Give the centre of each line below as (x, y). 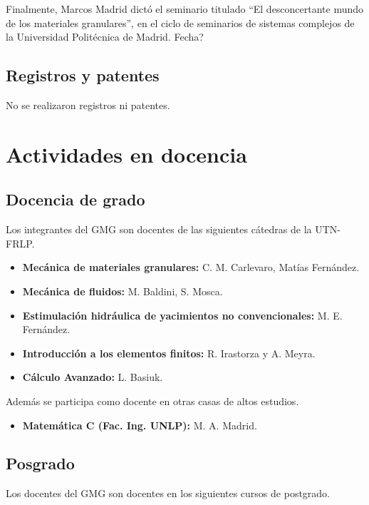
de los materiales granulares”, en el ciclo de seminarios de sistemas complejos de (180, 22)
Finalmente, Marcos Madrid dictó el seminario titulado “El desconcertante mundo (185, 9)
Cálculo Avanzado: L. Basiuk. (93, 377)
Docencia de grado (76, 199)
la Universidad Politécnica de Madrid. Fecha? (105, 37)
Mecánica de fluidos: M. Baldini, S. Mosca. (123, 291)
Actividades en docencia (126, 154)
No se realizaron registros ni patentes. (88, 104)
